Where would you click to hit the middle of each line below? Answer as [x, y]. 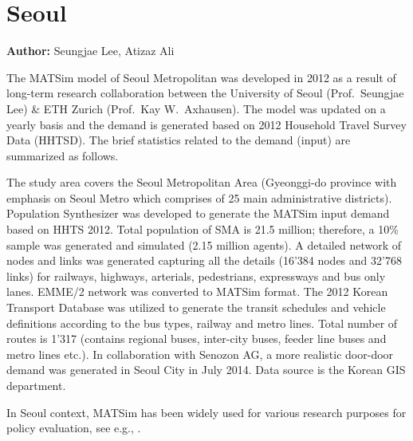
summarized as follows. [63, 155]
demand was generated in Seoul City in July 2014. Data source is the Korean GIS [206, 370]
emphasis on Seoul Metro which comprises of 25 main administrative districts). [199, 197]
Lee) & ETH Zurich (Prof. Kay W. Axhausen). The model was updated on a [196, 108]
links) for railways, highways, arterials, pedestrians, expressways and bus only [196, 276]
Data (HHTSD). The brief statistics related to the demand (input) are [179, 140]
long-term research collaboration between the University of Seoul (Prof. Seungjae [205, 93]
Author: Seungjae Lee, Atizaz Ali [90, 51]
